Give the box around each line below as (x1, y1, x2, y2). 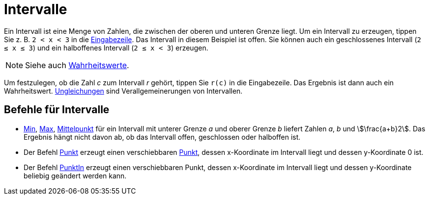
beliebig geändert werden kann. (24, 171, 127, 180)
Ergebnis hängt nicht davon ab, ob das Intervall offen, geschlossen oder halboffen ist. (24, 132, 301, 141)
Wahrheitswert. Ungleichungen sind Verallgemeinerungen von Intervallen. (4, 86, 243, 95)
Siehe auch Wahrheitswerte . (25, 60, 129, 70)
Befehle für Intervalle (4, 103, 110, 116)
